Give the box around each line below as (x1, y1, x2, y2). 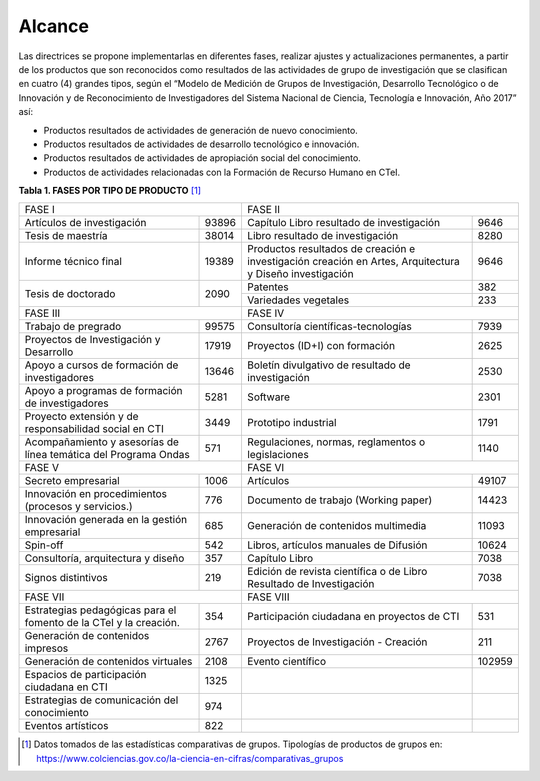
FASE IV (246, 306, 285, 320)
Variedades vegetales (246, 293, 350, 307)
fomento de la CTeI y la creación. (24, 616, 180, 630)
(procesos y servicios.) (24, 500, 134, 514)
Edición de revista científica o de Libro (246, 565, 428, 579)
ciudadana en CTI (24, 680, 109, 694)
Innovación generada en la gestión (24, 513, 188, 527)
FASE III (24, 306, 61, 320)
